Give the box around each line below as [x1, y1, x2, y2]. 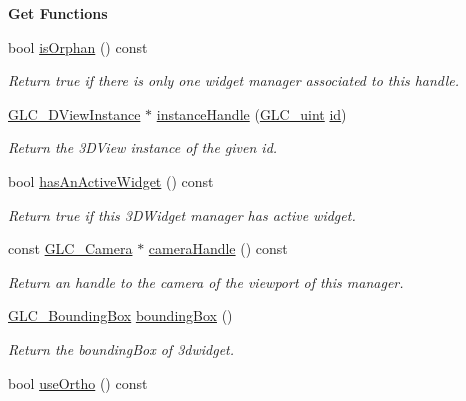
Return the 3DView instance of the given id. [8, 137, 278, 158]
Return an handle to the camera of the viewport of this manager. [8, 271, 404, 292]
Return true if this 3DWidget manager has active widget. [8, 204, 356, 225]
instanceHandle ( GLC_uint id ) [156, 103, 347, 124]
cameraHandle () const [148, 238, 288, 259]
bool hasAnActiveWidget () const [8, 170, 214, 191]
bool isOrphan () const [8, 36, 148, 57]
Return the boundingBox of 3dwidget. [8, 338, 235, 359]
